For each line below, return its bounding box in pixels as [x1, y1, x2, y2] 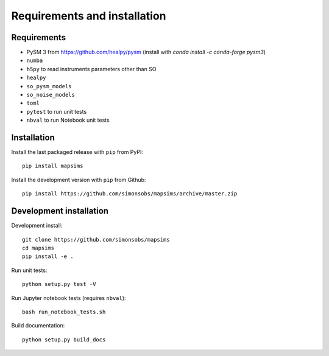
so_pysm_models [26, 83, 73, 89]
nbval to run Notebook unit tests [26, 116, 110, 124]
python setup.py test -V [22, 281, 96, 288]
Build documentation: [11, 322, 65, 329]
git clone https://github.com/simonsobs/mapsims [22, 236, 170, 243]
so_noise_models [26, 91, 76, 99]
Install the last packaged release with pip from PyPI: [11, 148, 143, 156]
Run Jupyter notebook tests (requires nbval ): [11, 294, 126, 301]
